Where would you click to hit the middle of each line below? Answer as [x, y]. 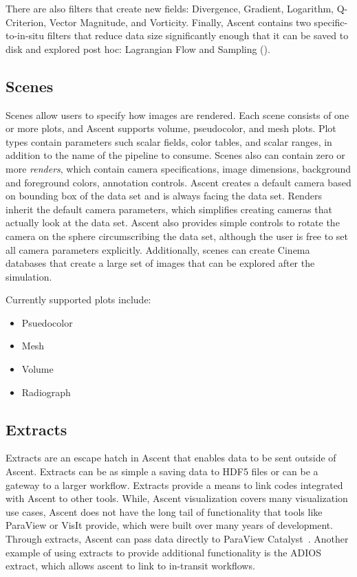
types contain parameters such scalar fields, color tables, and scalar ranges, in [169, 141]
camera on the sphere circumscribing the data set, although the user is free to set [177, 236]
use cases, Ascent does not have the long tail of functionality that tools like [164, 511]
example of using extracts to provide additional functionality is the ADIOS [164, 552]
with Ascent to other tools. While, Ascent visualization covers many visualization [177, 498]
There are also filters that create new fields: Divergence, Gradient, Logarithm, [170, 8]
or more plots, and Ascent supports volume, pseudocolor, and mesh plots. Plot [171, 128]
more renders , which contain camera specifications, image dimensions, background [178, 168]
